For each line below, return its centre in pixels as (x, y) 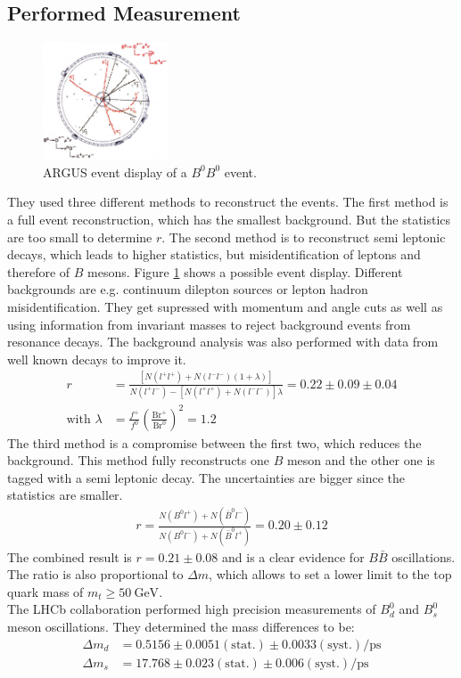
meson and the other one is (361, 460)
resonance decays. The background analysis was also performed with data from (223, 342)
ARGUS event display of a (115, 172)
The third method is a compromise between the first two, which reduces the (214, 442)
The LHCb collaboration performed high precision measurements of (192, 609)
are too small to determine (80, 237)
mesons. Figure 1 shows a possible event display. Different (245, 271)
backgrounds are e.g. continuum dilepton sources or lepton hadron (188, 289)
